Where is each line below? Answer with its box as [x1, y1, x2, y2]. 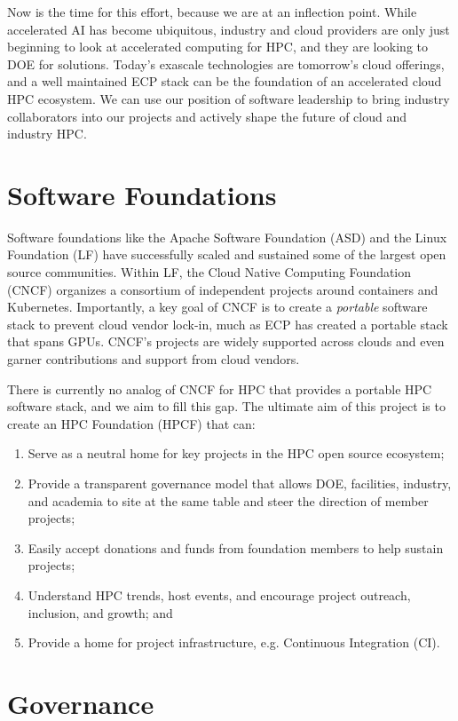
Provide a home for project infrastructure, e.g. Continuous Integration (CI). [28, 633, 440, 652]
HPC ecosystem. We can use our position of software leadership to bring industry [7, 89, 450, 107]
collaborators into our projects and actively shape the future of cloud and [7, 107, 407, 125]
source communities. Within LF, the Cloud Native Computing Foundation [7, 263, 412, 281]
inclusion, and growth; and [28, 603, 173, 622]
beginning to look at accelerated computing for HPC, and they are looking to [7, 37, 429, 56]
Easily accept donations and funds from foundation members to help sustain [28, 538, 444, 557]
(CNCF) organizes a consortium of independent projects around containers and [7, 280, 438, 298]
